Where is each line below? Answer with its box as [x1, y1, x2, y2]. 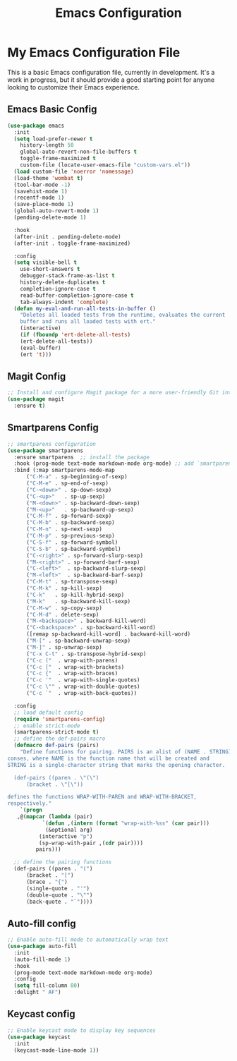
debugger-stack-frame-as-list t [20, 272, 115, 279]
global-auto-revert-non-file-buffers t [20, 148, 138, 156]
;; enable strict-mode [13, 722, 80, 729]
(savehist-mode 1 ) [13, 188, 68, 195]
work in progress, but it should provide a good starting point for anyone [7, 75, 215, 84]
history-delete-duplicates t [20, 279, 106, 286]
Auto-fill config [7, 917, 76, 929]
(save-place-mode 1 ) [13, 201, 74, 208]
